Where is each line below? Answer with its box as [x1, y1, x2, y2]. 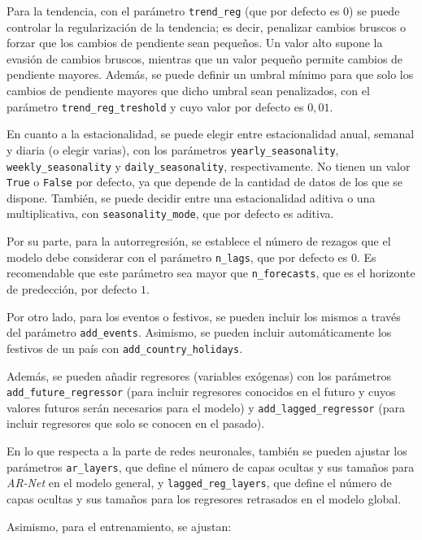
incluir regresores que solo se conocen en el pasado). [7, 415, 265, 432]
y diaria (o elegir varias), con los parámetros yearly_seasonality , [7, 141, 339, 158]
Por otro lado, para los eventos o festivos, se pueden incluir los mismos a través [7, 307, 401, 324]
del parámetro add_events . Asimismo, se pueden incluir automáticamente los [7, 324, 392, 341]
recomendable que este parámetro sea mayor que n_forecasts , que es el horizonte [7, 264, 415, 281]
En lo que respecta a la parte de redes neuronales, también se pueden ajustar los [7, 442, 407, 459]
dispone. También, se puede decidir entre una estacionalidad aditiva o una [7, 189, 376, 206]
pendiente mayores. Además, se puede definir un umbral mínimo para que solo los [7, 66, 414, 83]
